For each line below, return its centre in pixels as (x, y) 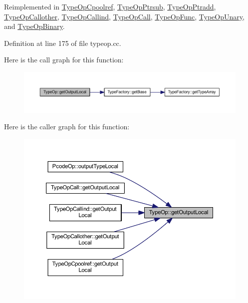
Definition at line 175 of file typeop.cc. (63, 43)
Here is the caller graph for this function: (67, 127)
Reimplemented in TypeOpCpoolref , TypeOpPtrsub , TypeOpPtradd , (110, 6)
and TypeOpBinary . (34, 26)
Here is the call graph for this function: (64, 60)
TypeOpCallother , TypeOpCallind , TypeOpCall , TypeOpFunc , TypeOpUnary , (124, 16)
